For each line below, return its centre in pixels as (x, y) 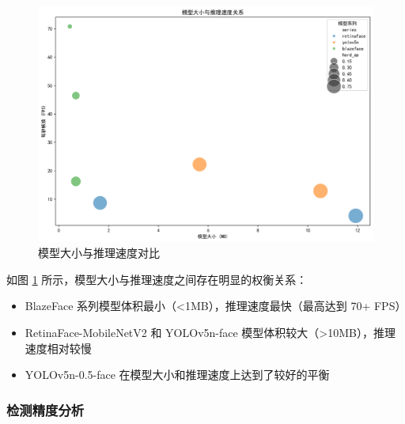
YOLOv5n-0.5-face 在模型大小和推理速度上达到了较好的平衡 (177, 375)
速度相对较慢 (58, 348)
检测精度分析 (45, 409)
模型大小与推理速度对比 (99, 253)
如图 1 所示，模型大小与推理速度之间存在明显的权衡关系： (157, 279)
